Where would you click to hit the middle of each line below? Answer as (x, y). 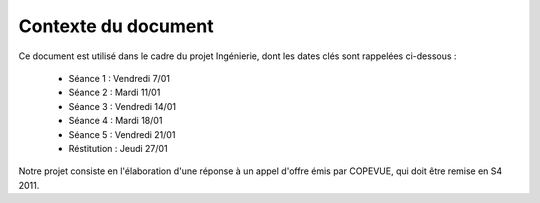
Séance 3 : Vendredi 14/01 (122, 106)
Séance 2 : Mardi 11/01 (114, 92)
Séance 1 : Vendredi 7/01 (119, 78)
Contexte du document (116, 26)
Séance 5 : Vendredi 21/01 (122, 134)
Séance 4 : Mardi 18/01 (115, 121)
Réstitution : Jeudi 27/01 (118, 148)
